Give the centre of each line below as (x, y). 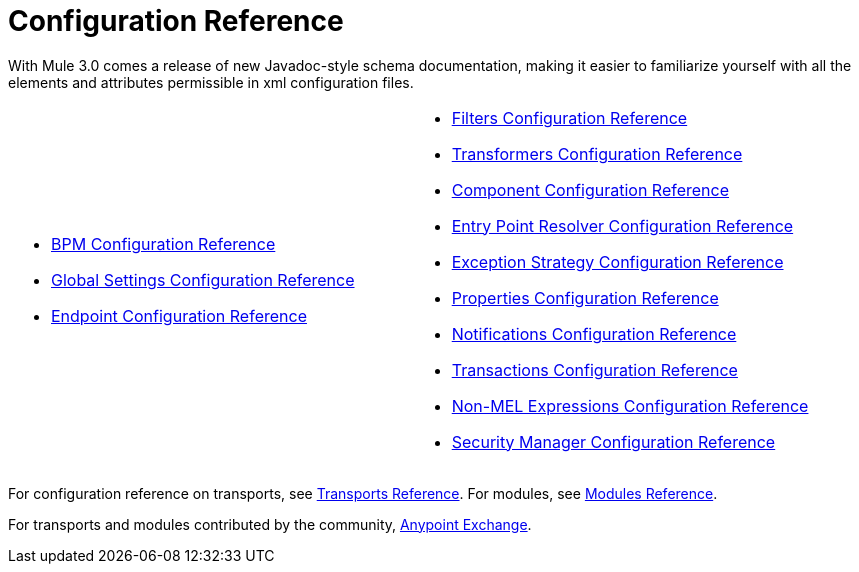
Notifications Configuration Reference (594, 333)
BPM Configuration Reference (163, 243)
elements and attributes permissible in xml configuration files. (211, 82)
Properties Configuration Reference (585, 297)
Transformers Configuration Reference (597, 153)
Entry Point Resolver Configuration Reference (622, 225)
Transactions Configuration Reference (594, 369)
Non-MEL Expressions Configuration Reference (630, 405)
